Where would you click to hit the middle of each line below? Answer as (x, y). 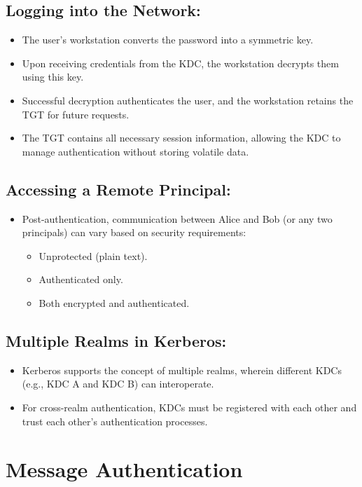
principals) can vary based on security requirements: (134, 232)
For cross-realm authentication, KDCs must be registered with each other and (189, 407)
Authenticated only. (81, 279)
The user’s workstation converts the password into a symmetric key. (168, 40)
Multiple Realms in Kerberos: (116, 340)
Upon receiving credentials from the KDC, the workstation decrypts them (180, 63)
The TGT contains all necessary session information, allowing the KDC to (181, 138)
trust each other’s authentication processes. (115, 421)
